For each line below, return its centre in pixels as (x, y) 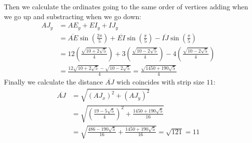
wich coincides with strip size (161, 82)
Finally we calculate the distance (54, 82)
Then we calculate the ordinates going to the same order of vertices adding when (126, 6)
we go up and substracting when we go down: (73, 16)
